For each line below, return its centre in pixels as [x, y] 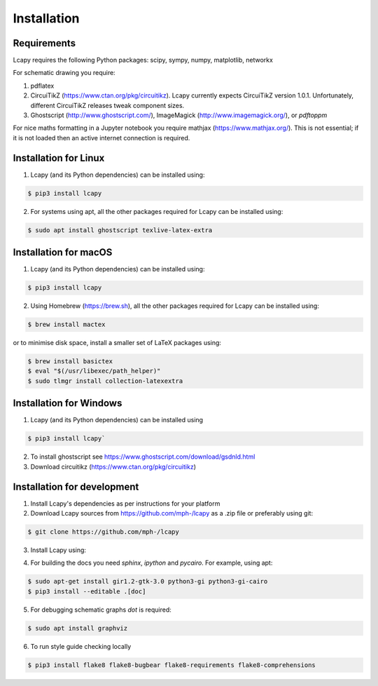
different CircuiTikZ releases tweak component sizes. [107, 105]
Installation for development [76, 486]
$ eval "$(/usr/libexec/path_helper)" [94, 371]
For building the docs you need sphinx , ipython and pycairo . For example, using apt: [152, 563]
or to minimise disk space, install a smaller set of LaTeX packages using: [117, 343]
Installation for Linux [59, 158]
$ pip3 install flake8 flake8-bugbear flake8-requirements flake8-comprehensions [172, 665]
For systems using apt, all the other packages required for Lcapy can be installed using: [157, 211]
